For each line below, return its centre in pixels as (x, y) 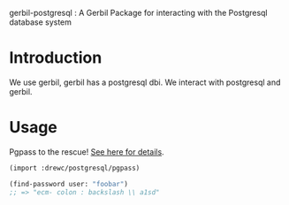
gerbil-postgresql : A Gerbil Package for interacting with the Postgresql (138, 13)
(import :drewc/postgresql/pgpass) (75, 168)
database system (41, 22)
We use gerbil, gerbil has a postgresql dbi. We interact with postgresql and (145, 82)
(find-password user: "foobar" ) (68, 184)
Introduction (56, 58)
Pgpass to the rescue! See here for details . (87, 152)
